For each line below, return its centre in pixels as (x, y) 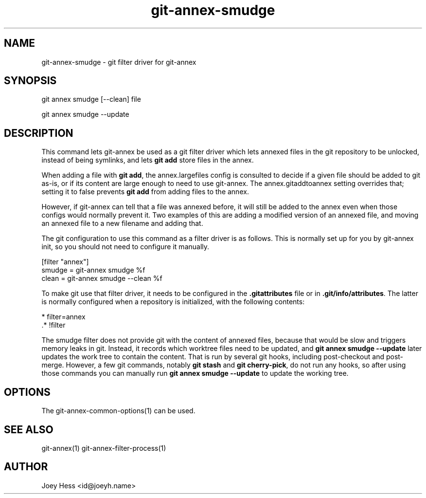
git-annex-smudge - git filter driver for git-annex (119, 62)
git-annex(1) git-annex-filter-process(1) (104, 448)
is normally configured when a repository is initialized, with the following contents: (173, 302)
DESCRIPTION (39, 133)
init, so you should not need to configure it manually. (125, 247)
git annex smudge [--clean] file (91, 99)
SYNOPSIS (30, 81)
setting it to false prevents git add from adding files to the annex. (145, 192)
